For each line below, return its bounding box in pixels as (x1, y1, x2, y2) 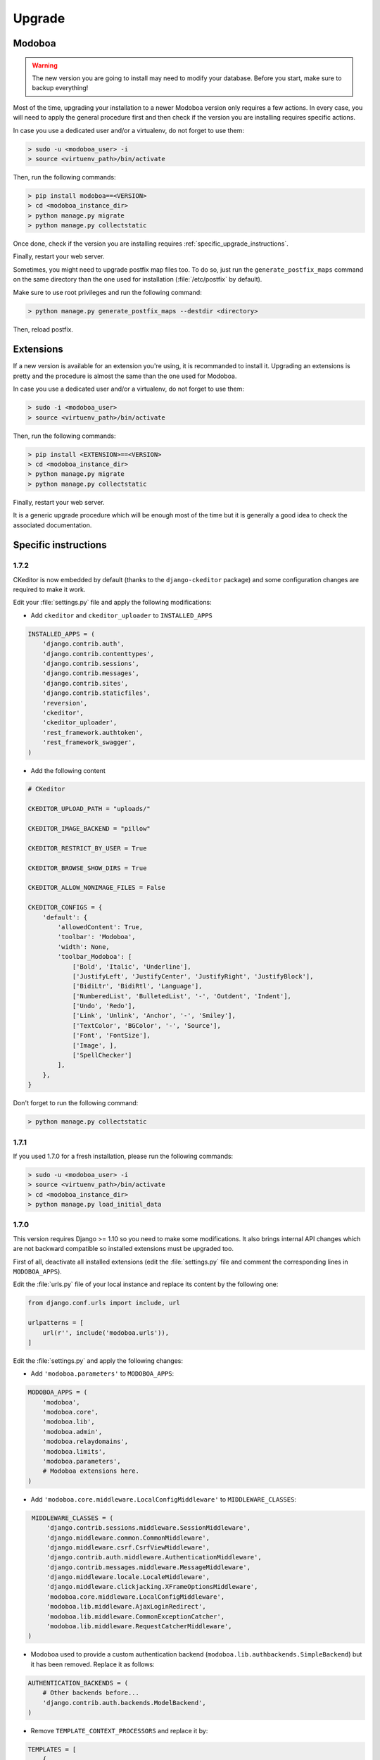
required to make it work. (13, 585, 86, 594)
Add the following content (30, 766, 106, 774)
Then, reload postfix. (13, 325, 74, 334)
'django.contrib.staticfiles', (42, 689, 151, 697)
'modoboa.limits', (42, 1447, 106, 1455)
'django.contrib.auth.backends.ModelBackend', (42, 1699, 207, 1706)
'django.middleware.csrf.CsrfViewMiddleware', (46, 1543, 210, 1552)
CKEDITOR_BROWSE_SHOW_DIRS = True (27, 864, 147, 872)
